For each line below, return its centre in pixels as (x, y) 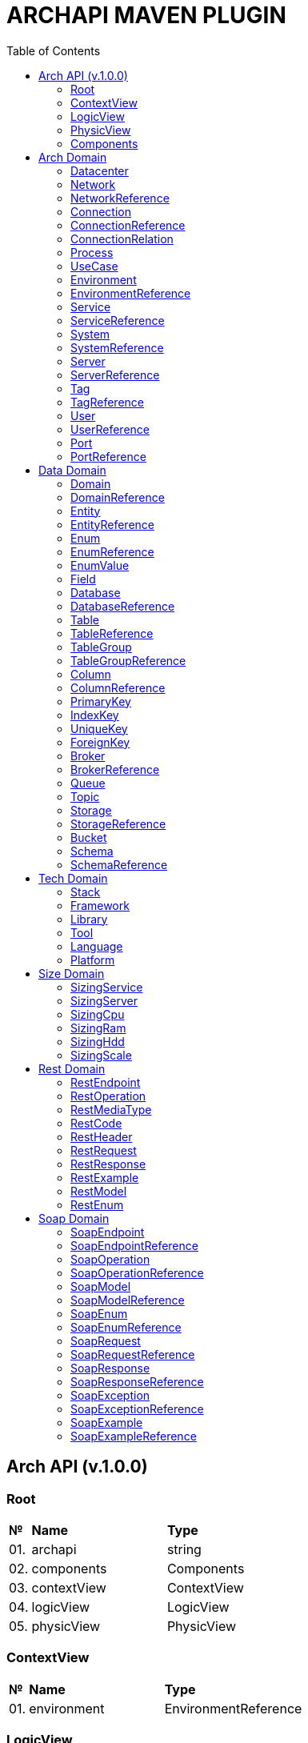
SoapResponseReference (137, 1381)
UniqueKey (99, 728)
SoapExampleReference (134, 1436)
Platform (93, 960)
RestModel (99, 1191)
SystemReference (117, 347)
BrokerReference (115, 769)
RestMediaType (111, 1109)
